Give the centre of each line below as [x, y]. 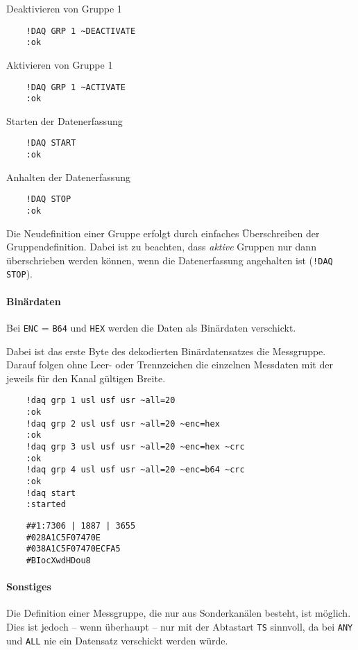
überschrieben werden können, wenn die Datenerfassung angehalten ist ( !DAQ [170, 260]
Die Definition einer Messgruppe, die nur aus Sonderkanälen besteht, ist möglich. [179, 613]
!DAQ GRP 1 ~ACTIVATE [76, 87]
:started [46, 505]
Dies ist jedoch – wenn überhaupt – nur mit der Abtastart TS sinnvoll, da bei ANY [180, 626]
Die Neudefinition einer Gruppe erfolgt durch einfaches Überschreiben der [163, 233]
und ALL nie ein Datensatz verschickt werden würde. [117, 640]
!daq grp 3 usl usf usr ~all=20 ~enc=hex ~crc [135, 446]
